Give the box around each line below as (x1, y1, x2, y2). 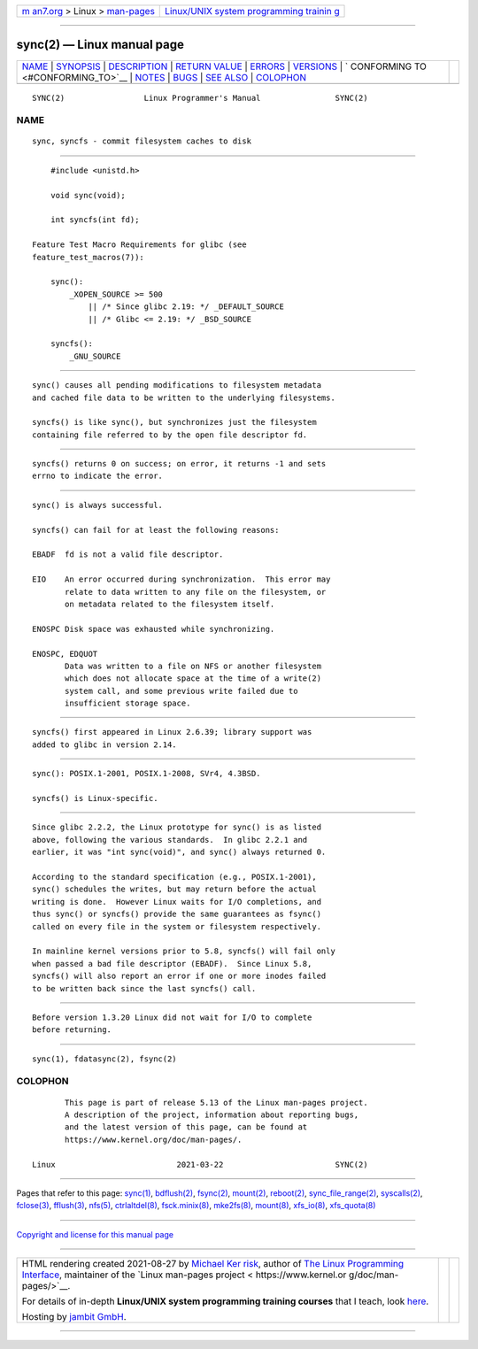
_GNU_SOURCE (69, 351, 121, 361)
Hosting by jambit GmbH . (21, 1311, 127, 1323)
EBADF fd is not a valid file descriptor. (32, 550, 224, 559)
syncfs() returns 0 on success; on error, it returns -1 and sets (32, 459, 327, 469)
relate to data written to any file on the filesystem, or (65, 587, 327, 597)
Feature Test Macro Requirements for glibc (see (32, 240, 247, 250)
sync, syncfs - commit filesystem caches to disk (32, 136, 252, 146)
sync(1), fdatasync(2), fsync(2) (32, 1053, 177, 1064)
